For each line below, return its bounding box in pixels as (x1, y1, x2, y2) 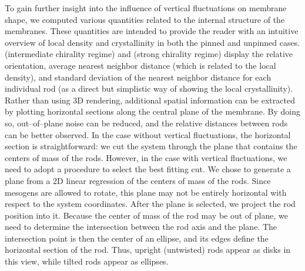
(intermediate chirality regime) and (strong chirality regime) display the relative (5, 48, 293, 60)
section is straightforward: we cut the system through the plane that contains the (5, 140, 297, 152)
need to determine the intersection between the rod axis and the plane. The (5, 220, 277, 233)
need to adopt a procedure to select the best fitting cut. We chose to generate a (5, 163, 291, 175)
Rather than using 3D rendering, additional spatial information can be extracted (5, 93, 295, 106)
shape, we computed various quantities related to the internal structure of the (5, 13, 285, 25)
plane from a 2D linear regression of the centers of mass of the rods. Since (5, 174, 271, 186)
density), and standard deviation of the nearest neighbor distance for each (5, 71, 272, 83)
